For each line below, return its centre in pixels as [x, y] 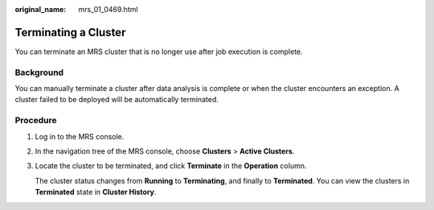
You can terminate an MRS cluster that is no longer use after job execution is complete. [159, 51]
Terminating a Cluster [70, 32]
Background [39, 72]
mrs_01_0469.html [108, 9]
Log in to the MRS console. [80, 136]
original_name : [41, 9]
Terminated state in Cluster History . [96, 192]
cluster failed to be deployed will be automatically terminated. [117, 100]
